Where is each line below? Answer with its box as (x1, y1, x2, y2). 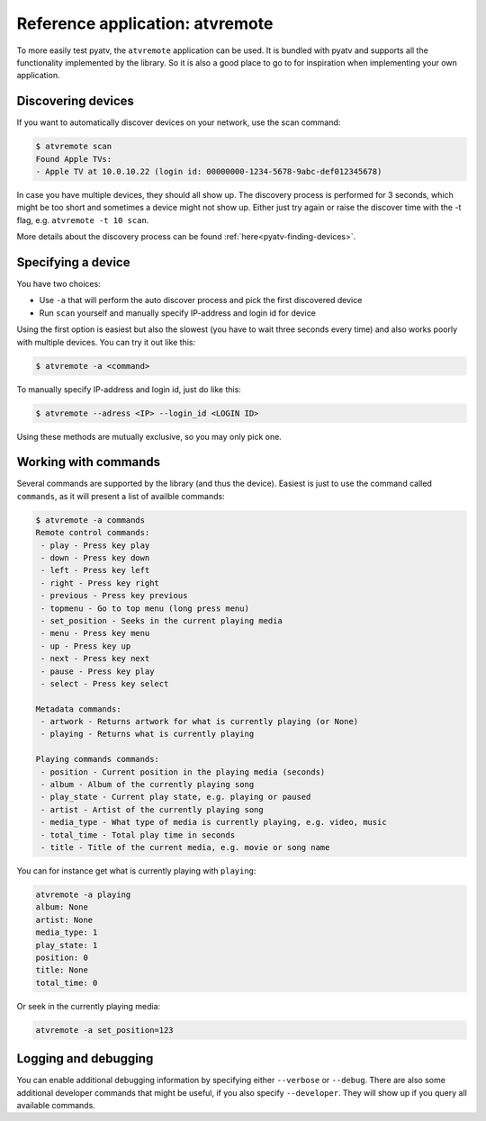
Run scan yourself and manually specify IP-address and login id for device (39, 307, 317, 318)
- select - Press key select (40, 678, 169, 688)
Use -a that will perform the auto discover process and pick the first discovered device (39, 295, 363, 306)
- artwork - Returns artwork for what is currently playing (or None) (40, 716, 359, 727)
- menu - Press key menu (40, 628, 150, 639)
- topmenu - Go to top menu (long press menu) (40, 603, 249, 614)
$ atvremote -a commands (35, 515, 146, 525)
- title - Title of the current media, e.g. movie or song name (40, 842, 330, 852)
